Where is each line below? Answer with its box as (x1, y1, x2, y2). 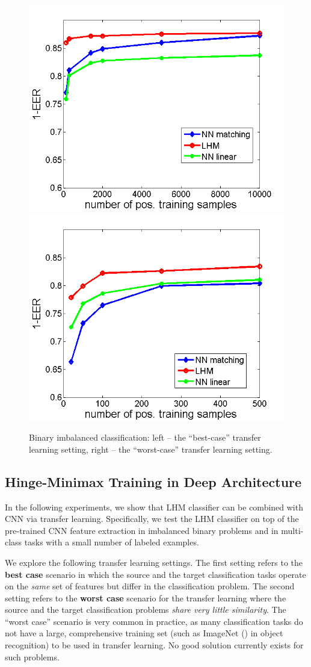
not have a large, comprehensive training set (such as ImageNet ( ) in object (5, 627, 283, 639)
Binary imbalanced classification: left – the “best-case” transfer (29, 431, 261, 444)
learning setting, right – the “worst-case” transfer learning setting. (29, 442, 273, 455)
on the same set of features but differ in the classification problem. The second (5, 580, 295, 592)
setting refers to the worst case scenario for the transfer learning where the (5, 591, 286, 604)
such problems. (5, 650, 60, 663)
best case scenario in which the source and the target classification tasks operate (5, 568, 306, 580)
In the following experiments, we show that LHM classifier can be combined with (5, 500, 303, 513)
